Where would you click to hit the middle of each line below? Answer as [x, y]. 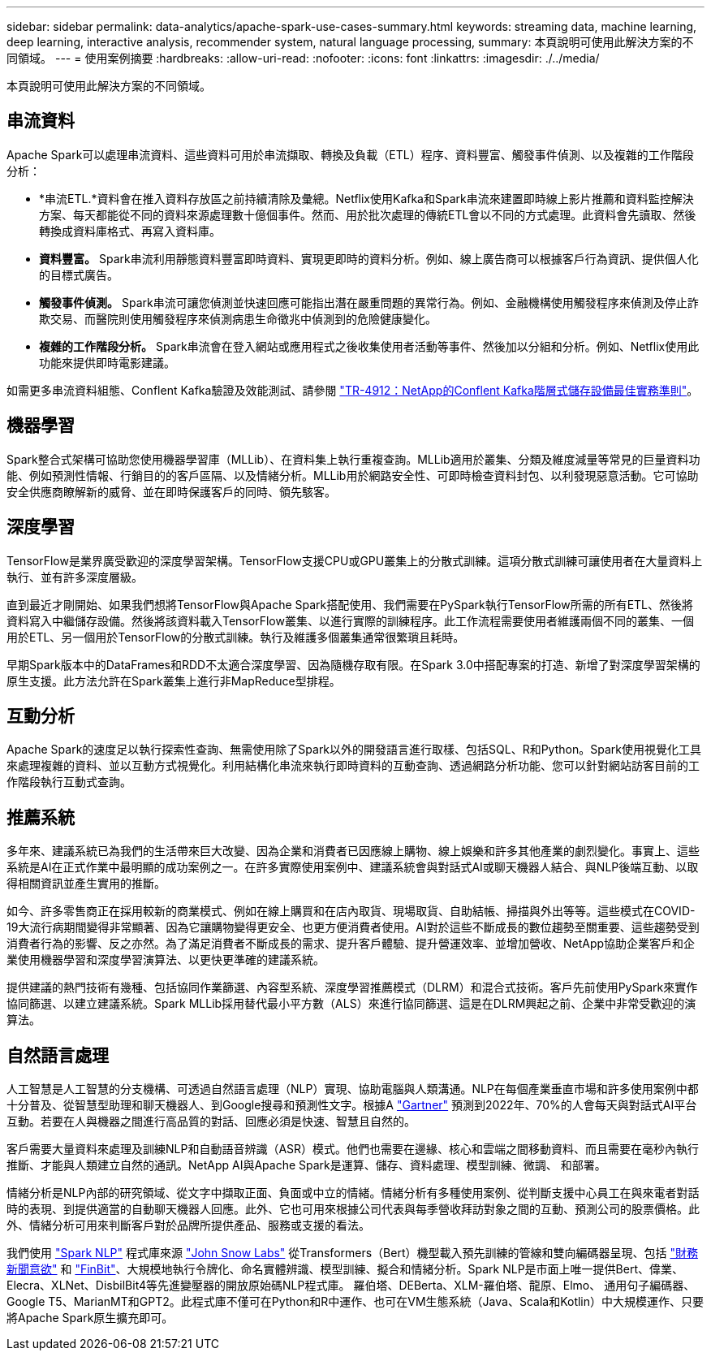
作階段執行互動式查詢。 [69, 782]
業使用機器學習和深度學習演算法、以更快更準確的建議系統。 [166, 960]
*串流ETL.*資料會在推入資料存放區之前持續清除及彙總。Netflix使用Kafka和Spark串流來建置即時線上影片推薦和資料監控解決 [366, 198]
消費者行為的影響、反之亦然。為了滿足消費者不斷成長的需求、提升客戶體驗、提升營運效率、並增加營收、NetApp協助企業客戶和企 [351, 944]
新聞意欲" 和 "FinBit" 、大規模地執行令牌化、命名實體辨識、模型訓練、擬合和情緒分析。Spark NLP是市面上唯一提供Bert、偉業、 [345, 1269]
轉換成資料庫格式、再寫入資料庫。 [130, 231]
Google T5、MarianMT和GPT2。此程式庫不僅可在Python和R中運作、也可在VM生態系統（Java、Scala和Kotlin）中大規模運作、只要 [355, 1302]
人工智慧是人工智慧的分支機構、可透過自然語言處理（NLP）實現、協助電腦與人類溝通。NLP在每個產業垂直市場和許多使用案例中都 [353, 1089]
